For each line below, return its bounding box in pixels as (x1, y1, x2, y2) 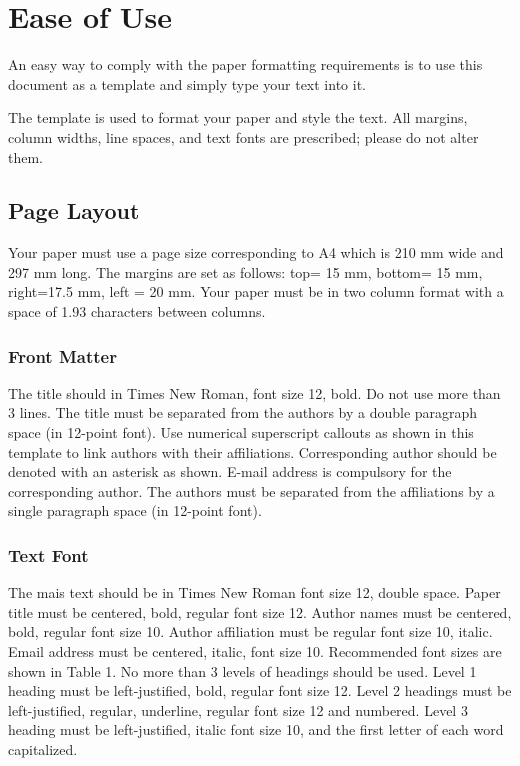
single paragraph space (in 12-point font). (8, 500, 262, 521)
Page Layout (8, 195, 140, 226)
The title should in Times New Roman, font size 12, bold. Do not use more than (8, 382, 501, 403)
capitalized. (8, 739, 78, 760)
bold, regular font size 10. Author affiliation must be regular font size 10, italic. (8, 621, 493, 642)
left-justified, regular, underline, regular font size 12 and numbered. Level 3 (8, 699, 468, 720)
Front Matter (8, 343, 117, 368)
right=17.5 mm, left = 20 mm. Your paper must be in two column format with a (8, 281, 504, 302)
